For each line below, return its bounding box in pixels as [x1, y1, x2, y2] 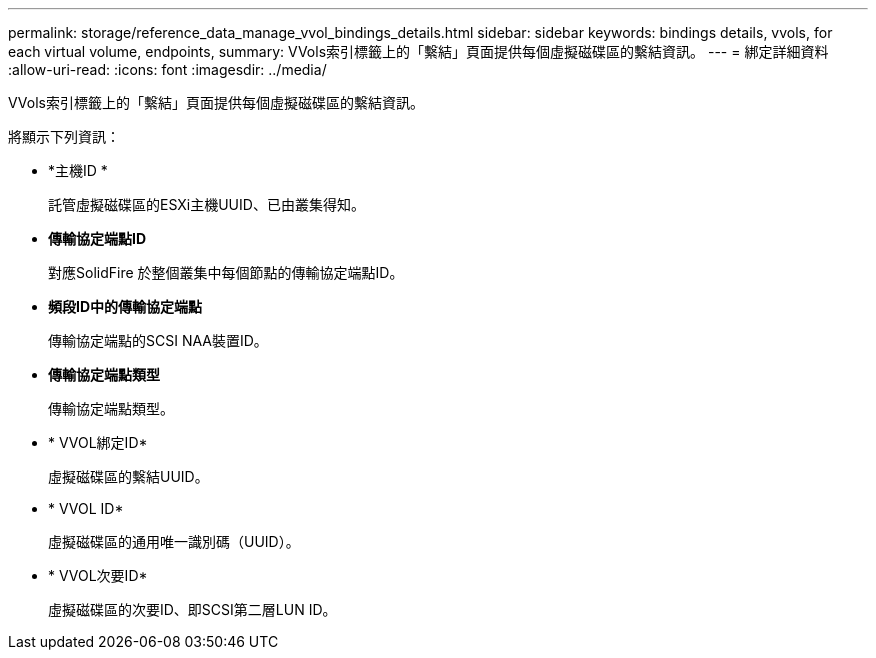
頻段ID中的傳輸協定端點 [48, 298, 203, 315]
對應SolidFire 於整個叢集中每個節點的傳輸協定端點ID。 [48, 264, 404, 281]
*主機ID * [48, 162, 108, 179]
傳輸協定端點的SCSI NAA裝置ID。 [48, 332, 268, 349]
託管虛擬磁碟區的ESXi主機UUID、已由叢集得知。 [48, 196, 365, 213]
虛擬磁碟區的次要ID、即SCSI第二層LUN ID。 [48, 601, 337, 618]
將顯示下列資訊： [8, 128, 120, 145]
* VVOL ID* [48, 500, 124, 517]
